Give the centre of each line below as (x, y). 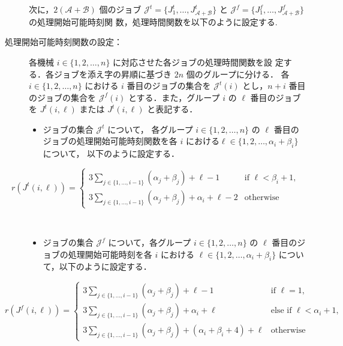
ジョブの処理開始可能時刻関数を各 (110, 141)
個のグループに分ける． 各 (238, 74)
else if (281, 311)
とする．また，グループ (174, 97)
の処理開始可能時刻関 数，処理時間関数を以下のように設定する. (153, 21)
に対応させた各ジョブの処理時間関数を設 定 (198, 62)
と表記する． (172, 109)
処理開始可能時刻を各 (110, 254)
